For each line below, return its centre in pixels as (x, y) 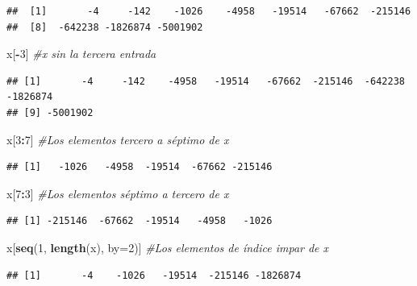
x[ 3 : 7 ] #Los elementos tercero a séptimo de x (118, 139)
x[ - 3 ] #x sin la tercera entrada (81, 54)
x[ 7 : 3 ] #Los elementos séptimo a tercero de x (118, 193)
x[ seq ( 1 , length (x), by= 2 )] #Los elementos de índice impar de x (168, 247)
